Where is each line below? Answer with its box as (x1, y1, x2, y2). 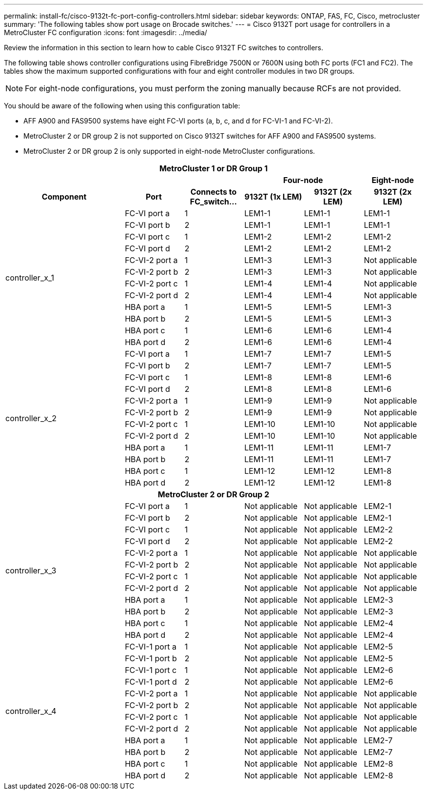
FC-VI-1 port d (125, 677, 177, 687)
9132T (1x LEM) (244, 192, 302, 202)
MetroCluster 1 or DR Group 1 (159, 163, 268, 173)
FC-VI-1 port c (125, 665, 177, 675)
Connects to (190, 187, 237, 197)
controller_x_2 (5, 413, 57, 423)
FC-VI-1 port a (125, 642, 176, 651)
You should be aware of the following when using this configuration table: (4, 102, 240, 110)
